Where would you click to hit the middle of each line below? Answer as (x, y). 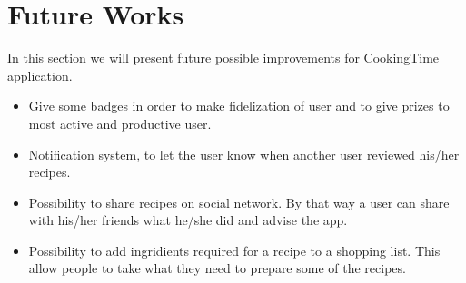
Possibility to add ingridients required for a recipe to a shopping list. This (234, 250)
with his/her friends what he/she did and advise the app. (188, 220)
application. (40, 75)
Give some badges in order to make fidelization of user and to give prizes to (239, 106)
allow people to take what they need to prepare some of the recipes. (217, 268)
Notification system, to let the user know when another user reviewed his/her (244, 154)
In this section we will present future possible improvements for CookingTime (223, 58)
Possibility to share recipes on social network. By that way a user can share (239, 202)
